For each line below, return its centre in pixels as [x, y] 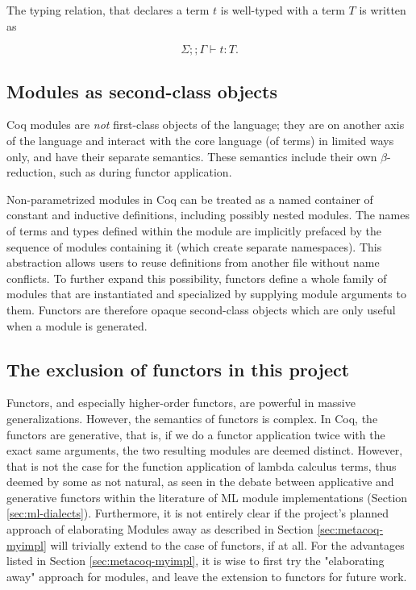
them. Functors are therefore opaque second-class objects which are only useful [201, 309]
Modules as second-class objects [142, 91]
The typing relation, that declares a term [108, 10]
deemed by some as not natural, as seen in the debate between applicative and [200, 482]
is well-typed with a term [283, 10]
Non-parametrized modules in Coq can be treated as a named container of [190, 199]
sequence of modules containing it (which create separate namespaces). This [194, 246]
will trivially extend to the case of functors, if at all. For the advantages [227, 544]
